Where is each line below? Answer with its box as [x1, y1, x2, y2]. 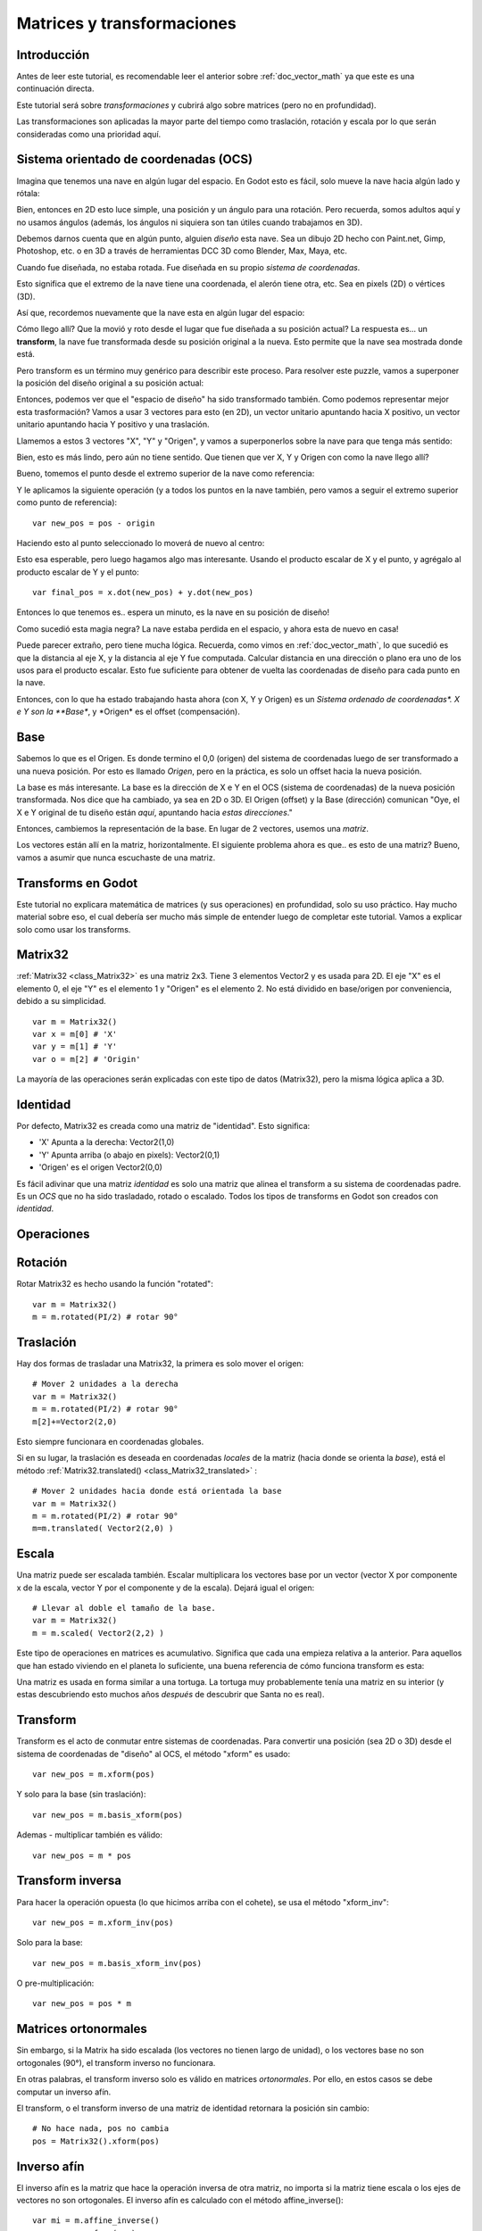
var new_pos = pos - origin [32, 518, 155, 528]
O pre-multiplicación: [16, 1978, 95, 1989]
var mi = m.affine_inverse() [32, 2216, 160, 2226]
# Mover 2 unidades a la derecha [32, 1379, 179, 1389]
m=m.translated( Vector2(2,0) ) [32, 1523, 174, 1534]
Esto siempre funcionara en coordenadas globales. [16, 1436, 204, 1447]
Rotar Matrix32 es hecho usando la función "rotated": [16, 1279, 213, 1290]
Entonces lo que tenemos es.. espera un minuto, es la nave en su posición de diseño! [16, 607, 330, 618]
